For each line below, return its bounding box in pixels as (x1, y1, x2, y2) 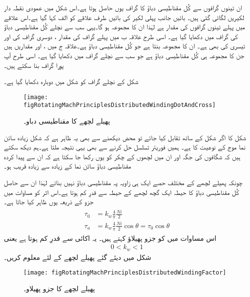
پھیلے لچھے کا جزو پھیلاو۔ (23, 283, 95, 293)
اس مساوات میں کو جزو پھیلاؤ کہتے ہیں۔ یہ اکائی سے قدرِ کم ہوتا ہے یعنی (4, 233, 217, 243)
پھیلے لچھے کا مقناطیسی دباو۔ (23, 116, 110, 126)
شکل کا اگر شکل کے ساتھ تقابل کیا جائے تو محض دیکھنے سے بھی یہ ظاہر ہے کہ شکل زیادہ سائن (4, 132, 247, 142)
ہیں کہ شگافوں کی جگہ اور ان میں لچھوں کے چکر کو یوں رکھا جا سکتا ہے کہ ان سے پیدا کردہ (4, 151, 241, 161)
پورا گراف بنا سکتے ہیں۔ (4, 60, 64, 70)
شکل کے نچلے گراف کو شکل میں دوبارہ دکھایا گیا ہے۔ (4, 76, 139, 86)
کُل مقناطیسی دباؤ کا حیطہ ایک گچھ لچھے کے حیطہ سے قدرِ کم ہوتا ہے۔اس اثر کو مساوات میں (4, 187, 239, 197)
